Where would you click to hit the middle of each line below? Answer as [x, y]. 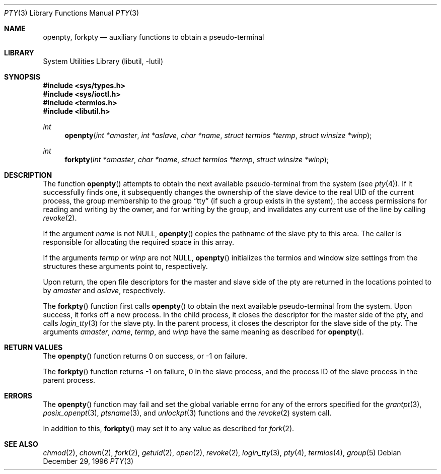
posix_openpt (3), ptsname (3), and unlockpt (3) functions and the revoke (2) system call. [187, 413]
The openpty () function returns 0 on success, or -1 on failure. [145, 356]
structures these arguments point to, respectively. [125, 266]
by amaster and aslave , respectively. [104, 290]
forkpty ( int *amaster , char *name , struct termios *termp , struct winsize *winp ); [197, 159]
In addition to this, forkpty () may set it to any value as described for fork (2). [169, 428]
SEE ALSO [21, 444]
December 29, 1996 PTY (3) [88, 461]
